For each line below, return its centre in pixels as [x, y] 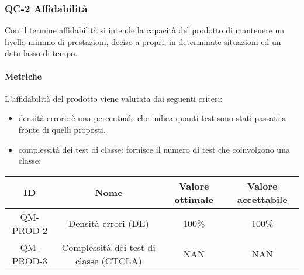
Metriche [23, 76]
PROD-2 [30, 230]
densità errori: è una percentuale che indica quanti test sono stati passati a [152, 118]
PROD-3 [30, 260]
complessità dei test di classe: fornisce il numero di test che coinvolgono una [154, 149]
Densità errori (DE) [108, 224]
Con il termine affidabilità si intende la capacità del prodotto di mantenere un [145, 30]
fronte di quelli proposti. [62, 129]
